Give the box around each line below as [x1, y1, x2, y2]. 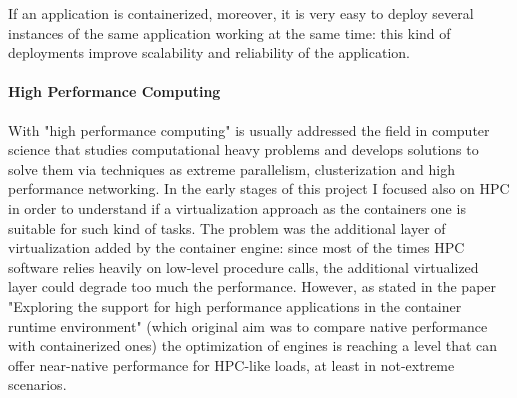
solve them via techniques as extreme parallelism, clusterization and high [8, 158, 455, 179]
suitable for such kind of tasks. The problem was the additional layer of [8, 217, 446, 238]
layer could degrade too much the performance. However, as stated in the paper [8, 276, 497, 297]
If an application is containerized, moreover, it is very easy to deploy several [8, 3, 474, 23]
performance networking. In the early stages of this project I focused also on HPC [8, 178, 510, 199]
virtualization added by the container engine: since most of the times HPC [8, 237, 465, 258]
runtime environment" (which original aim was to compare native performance [8, 315, 488, 336]
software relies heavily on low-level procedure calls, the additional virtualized [8, 256, 479, 277]
